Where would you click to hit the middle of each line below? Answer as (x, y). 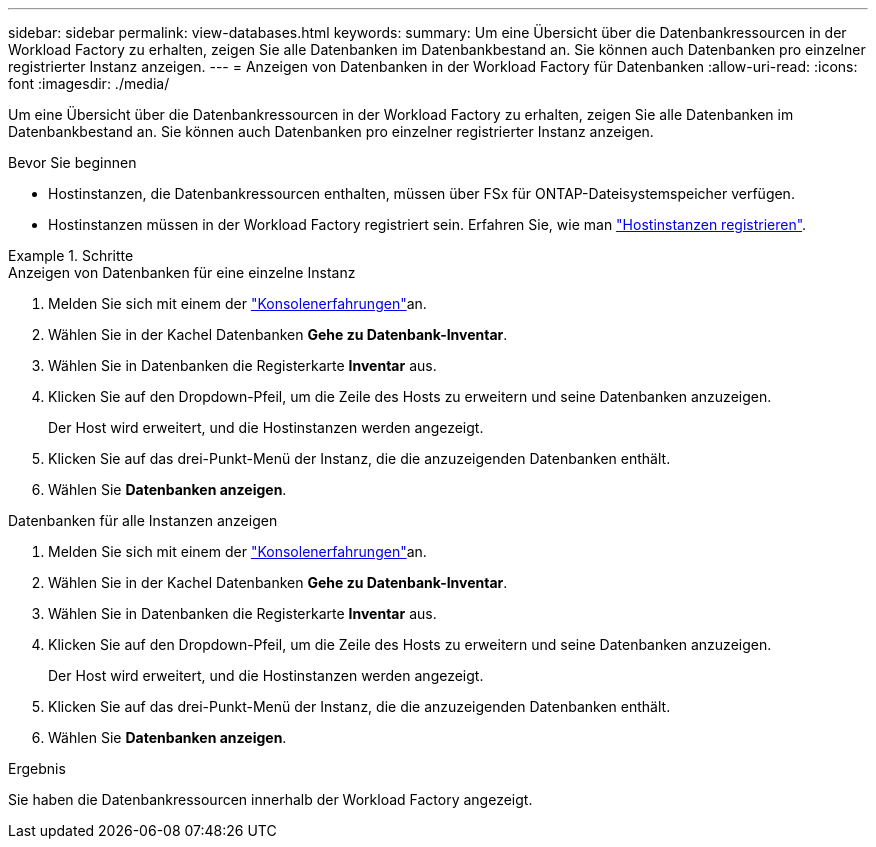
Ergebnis (37, 768)
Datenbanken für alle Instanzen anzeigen (143, 520)
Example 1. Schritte (71, 255)
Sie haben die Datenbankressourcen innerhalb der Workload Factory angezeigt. (270, 799)
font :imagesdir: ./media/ (89, 83)
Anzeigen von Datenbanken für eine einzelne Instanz (182, 272)
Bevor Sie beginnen (72, 162)
